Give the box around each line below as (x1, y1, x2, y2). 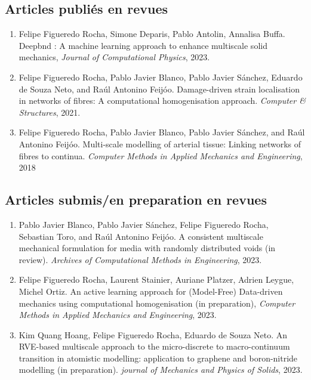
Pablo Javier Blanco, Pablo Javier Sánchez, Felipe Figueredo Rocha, (19, 218, 269, 230)
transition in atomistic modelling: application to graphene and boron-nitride (19, 351, 298, 364)
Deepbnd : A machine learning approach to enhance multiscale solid (19, 39, 267, 51)
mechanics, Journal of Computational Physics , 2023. (19, 51, 210, 63)
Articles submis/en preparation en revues (5, 190, 267, 209)
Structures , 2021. (19, 106, 81, 118)
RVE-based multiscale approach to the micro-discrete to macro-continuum (19, 340, 290, 353)
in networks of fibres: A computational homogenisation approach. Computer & (19, 94, 306, 107)
